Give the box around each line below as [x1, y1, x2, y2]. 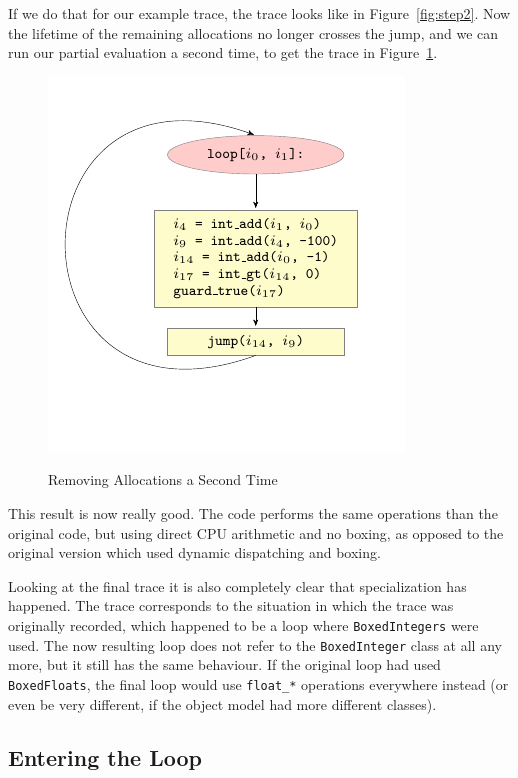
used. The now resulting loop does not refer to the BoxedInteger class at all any [8, 634, 502, 655]
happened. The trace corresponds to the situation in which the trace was [8, 595, 454, 616]
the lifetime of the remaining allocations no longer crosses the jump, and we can [8, 22, 499, 43]
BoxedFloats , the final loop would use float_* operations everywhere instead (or [8, 673, 509, 694]
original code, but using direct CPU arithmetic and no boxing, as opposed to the [8, 522, 504, 543]
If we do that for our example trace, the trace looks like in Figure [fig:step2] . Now [8, 3, 511, 23]
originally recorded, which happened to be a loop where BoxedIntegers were [8, 614, 479, 635]
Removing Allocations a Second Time [48, 469, 278, 490]
